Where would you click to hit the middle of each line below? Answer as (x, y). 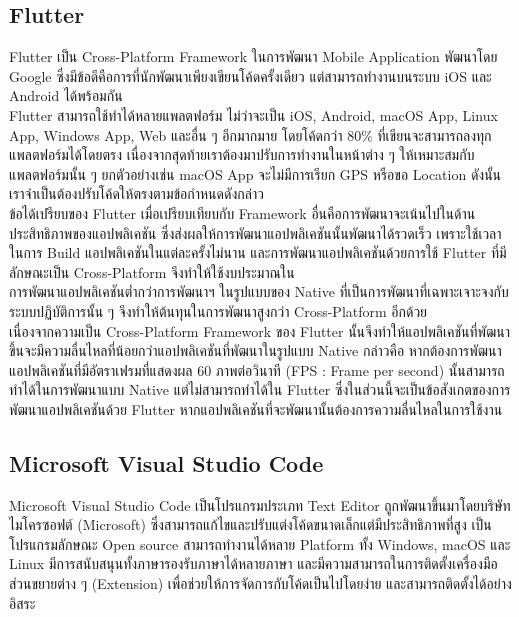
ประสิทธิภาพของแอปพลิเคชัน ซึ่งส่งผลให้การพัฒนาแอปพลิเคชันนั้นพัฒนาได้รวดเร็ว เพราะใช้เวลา (255, 232)
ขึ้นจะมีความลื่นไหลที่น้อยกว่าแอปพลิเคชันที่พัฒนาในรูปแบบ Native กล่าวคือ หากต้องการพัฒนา (255, 350)
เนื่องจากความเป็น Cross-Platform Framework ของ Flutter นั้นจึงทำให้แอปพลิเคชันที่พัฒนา (260, 330)
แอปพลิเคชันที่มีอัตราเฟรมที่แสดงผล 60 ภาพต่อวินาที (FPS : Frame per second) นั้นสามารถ (257, 369)
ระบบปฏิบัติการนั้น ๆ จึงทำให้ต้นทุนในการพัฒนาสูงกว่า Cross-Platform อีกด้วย (218, 310)
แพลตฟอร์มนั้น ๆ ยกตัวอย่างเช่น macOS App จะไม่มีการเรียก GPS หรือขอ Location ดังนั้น (255, 173)
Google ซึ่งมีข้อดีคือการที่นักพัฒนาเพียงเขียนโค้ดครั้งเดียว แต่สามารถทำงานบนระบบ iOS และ (250, 75)
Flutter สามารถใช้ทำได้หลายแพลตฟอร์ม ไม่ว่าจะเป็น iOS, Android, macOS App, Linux (253, 114)
